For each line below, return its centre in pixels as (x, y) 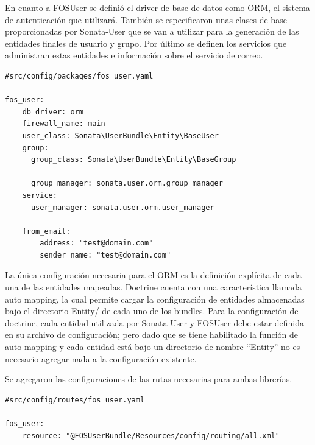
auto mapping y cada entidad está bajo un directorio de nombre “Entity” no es (153, 347)
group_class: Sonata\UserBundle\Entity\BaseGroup (133, 160)
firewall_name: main (64, 124)
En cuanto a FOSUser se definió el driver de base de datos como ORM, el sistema (157, 7)
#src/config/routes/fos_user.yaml (75, 400)
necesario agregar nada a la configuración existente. (101, 358)
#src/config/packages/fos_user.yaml (79, 76)
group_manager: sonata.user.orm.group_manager (127, 184)
